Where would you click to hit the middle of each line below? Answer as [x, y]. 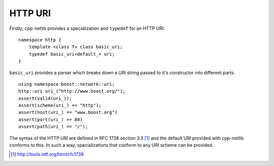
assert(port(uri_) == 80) [51, 119]
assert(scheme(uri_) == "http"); [60, 106]
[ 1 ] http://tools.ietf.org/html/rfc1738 [47, 154]
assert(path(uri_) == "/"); [53, 127]
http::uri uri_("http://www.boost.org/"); [72, 91]
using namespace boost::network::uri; [67, 84]
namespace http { [40, 40]
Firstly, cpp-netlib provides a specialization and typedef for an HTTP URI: [87, 28]
